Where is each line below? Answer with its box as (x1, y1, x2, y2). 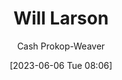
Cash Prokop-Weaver (16, 40, 106, 52)
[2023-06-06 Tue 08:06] (9, 59, 113, 71)
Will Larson (12, 7, 110, 30)
